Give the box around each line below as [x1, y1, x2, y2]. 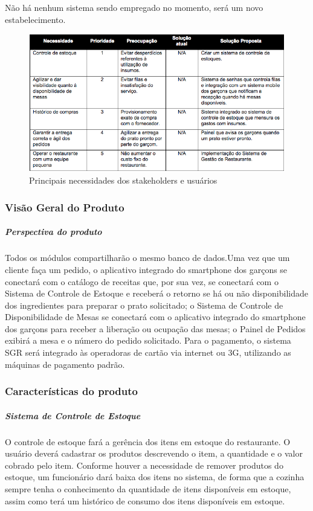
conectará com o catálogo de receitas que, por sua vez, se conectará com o [5, 275, 279, 288]
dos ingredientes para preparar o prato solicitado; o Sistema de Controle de [5, 298, 283, 311]
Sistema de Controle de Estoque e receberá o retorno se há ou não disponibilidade [5, 287, 308, 300]
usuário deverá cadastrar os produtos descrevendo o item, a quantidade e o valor [5, 447, 303, 460]
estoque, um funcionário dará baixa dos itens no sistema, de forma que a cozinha [5, 471, 305, 483]
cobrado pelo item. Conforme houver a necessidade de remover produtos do [5, 458, 283, 471]
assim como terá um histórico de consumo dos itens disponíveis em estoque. [5, 494, 285, 507]
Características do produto [5, 384, 138, 399]
